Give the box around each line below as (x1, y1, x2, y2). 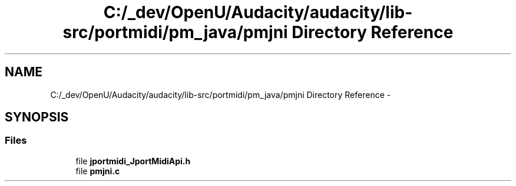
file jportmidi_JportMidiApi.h (75, 155, 191, 166)
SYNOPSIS (5, 110, 69, 125)
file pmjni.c (75, 165, 120, 176)
